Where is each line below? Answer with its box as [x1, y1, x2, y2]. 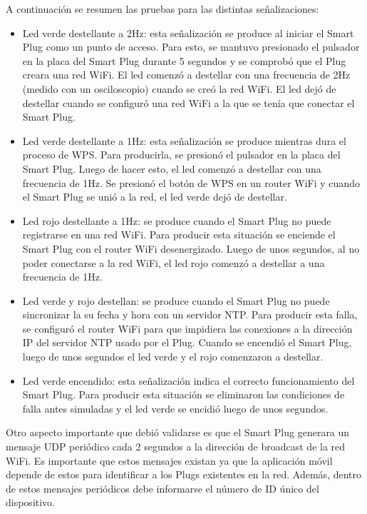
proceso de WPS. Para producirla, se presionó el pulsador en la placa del [22, 147, 341, 162]
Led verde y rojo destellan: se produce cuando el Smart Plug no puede [22, 293, 330, 308]
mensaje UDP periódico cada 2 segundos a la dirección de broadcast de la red [6, 439, 346, 454]
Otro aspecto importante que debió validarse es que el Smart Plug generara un [6, 425, 350, 440]
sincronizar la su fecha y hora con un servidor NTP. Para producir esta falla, [22, 307, 358, 322]
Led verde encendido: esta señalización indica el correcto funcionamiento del [22, 373, 355, 388]
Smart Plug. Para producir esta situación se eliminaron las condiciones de [22, 387, 345, 402]
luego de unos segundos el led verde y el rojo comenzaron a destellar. [22, 349, 324, 364]
